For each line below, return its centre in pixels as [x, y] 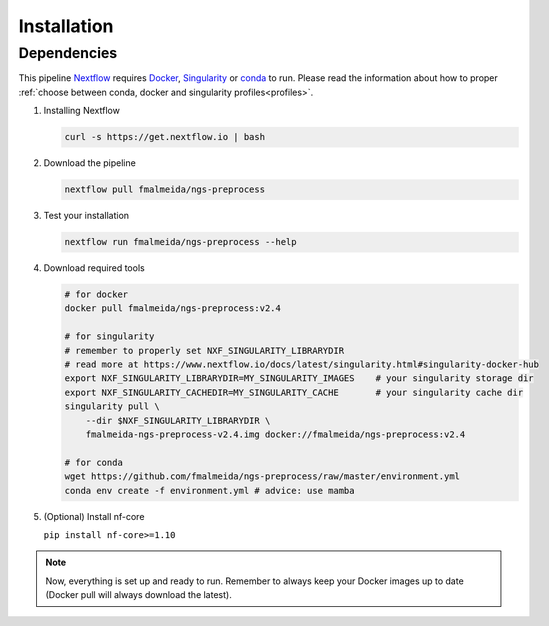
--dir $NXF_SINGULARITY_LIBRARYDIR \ [178, 420]
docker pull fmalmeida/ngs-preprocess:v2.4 [173, 308]
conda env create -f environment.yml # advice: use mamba [209, 490]
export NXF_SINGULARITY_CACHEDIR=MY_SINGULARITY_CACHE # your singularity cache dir [294, 392]
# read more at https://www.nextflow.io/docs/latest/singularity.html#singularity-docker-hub [302, 364]
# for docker [96, 294]
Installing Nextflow [81, 111]
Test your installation [86, 216]
